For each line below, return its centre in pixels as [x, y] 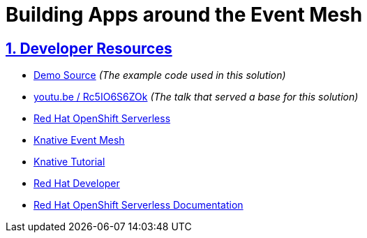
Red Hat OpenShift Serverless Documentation [138, 205]
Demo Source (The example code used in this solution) [160, 75]
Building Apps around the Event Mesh [184, 15]
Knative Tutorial [69, 162]
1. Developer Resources [89, 48]
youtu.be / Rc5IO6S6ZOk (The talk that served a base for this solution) [196, 97]
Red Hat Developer [77, 184]
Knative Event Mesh [79, 140]
